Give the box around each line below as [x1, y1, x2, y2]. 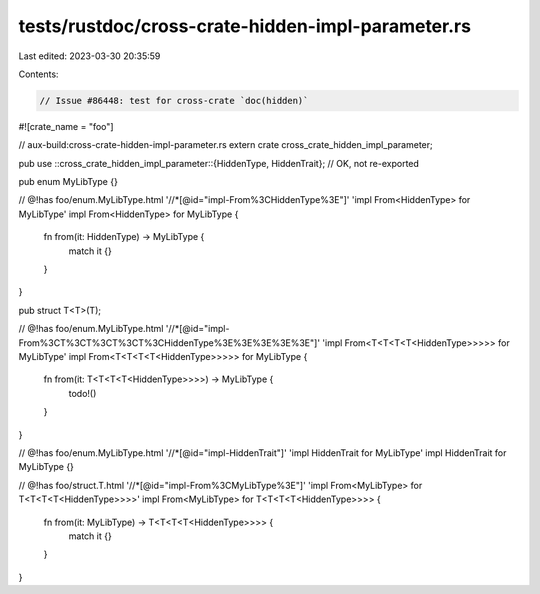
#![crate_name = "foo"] [18, 120, 114, 132]
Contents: [18, 68, 59, 80]
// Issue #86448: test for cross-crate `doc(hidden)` [39, 95, 309, 106]
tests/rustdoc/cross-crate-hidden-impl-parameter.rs [18, 15, 472, 37]
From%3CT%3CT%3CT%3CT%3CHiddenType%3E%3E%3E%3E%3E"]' [18, 336, 320, 349]
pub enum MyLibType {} [18, 176, 119, 188]
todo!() [68, 387, 97, 399]
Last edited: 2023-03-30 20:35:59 [18, 50, 161, 62]
